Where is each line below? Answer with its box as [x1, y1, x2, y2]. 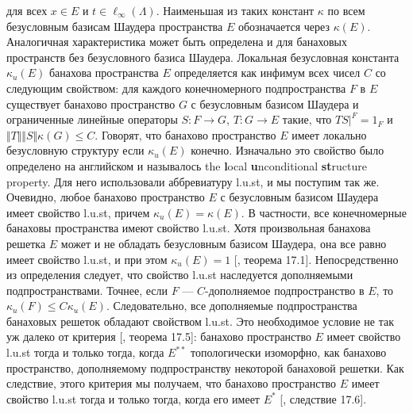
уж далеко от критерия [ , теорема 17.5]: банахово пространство [6, 328, 311, 345]
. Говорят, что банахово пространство [95, 126, 276, 143]
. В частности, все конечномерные [241, 204, 407, 220]
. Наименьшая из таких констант [156, 2, 315, 18]
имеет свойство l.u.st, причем [6, 204, 150, 220]
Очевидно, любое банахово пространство [6, 189, 205, 205]
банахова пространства [48, 64, 159, 81]
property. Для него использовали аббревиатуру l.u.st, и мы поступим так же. [6, 173, 380, 189]
